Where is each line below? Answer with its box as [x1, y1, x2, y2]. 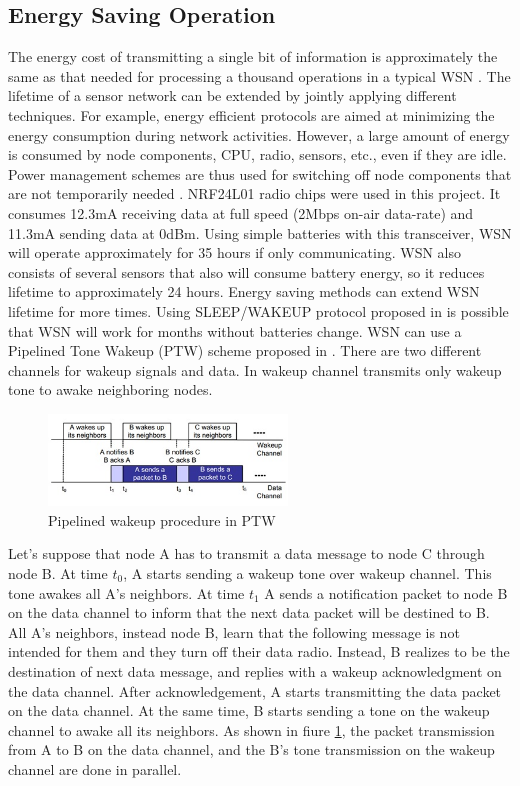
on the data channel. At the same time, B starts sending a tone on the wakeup [8, 700, 490, 721]
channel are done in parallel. [8, 758, 182, 779]
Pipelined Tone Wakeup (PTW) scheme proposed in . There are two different [8, 340, 482, 361]
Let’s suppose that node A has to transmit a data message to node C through [8, 543, 485, 564]
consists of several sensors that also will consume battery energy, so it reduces [8, 261, 485, 282]
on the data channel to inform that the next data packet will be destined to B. [8, 602, 490, 623]
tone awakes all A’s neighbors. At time [8, 582, 245, 603]
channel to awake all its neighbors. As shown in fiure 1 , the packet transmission [8, 719, 495, 740]
